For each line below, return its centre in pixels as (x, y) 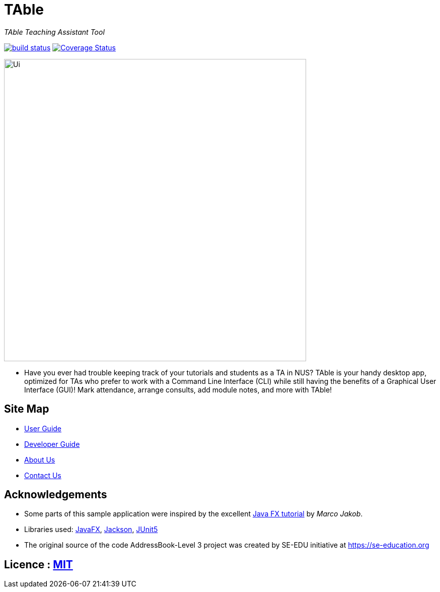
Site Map (27, 409)
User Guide (43, 428)
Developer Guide (52, 444)
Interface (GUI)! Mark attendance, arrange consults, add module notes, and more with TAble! (178, 389)
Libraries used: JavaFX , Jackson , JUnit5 (91, 530)
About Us (40, 459)
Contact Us (43, 475)
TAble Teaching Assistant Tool (54, 32)
